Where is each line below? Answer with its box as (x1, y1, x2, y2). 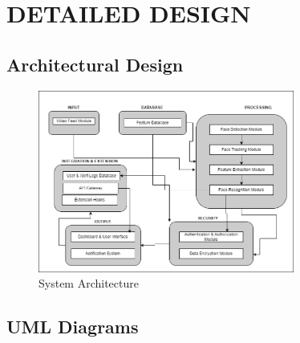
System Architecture (39, 275, 139, 292)
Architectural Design (6, 51, 184, 76)
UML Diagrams (6, 314, 139, 339)
